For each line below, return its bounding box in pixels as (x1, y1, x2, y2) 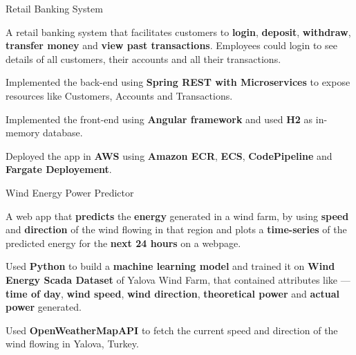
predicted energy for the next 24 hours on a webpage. (6, 235, 241, 250)
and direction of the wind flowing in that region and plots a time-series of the (6, 222, 347, 237)
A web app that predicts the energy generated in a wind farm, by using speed (6, 208, 349, 223)
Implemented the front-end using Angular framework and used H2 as (6, 111, 313, 126)
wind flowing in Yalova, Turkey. (6, 336, 139, 351)
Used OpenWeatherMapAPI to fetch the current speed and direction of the (6, 322, 338, 337)
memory (6, 125, 40, 140)
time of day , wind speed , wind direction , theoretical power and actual (6, 286, 339, 300)
